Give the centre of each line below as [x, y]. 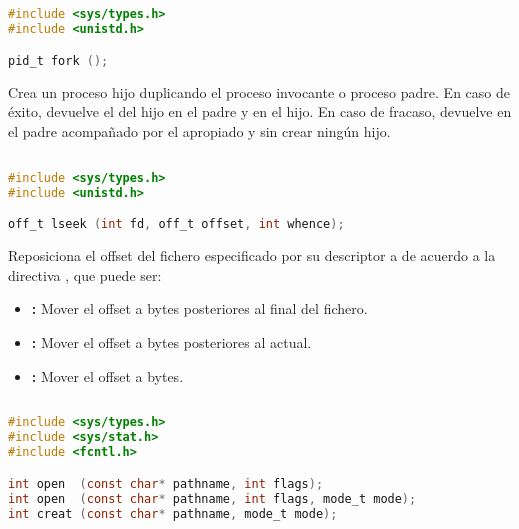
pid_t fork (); [58, 60]
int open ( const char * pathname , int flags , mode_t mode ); [212, 498]
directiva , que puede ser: [85, 274]
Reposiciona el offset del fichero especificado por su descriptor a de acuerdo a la [252, 255]
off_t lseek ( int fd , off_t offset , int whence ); [176, 224]
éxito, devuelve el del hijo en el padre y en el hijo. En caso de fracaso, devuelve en [260, 111]
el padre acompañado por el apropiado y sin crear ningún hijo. [199, 130]
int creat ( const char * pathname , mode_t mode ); [173, 513]
